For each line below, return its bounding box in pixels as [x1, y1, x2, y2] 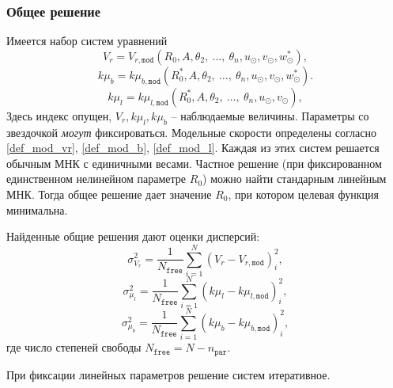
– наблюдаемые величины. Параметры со [171, 107, 369, 124]
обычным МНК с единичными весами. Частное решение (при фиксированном [6, 154, 382, 171]
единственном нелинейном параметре [6, 170, 187, 187]
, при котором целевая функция [228, 185, 379, 202]
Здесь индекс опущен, [6, 107, 112, 124]
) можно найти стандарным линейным [202, 170, 387, 187]
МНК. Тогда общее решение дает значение [6, 185, 212, 202]
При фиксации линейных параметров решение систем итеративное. [6, 366, 331, 382]
